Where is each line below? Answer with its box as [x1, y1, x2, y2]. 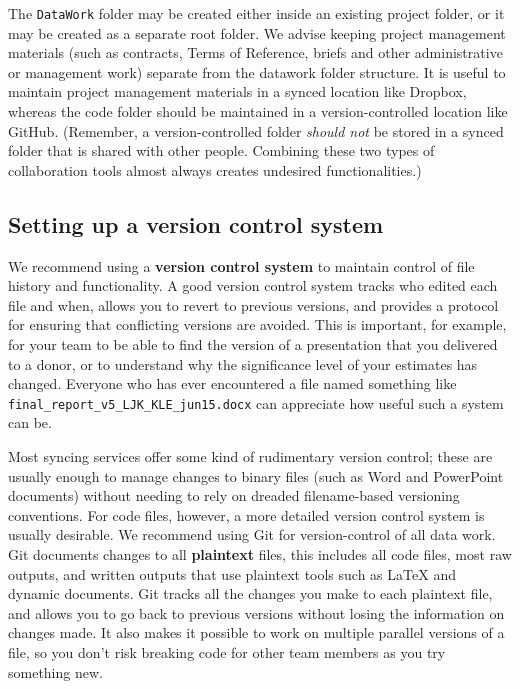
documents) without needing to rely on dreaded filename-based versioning [8, 485, 460, 506]
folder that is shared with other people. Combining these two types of [8, 140, 435, 161]
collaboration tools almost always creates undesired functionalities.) [8, 159, 422, 180]
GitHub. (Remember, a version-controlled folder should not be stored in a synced [8, 120, 504, 141]
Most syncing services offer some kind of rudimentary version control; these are [8, 446, 493, 467]
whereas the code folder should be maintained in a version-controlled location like [8, 101, 508, 122]
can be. [8, 412, 52, 433]
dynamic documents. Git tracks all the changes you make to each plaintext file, [8, 583, 493, 604]
